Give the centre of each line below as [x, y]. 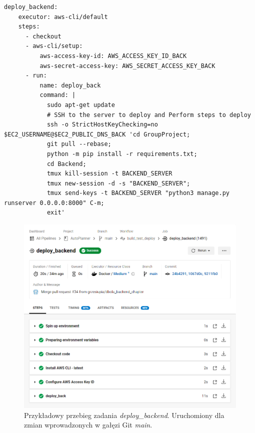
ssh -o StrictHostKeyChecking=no [102, 125]
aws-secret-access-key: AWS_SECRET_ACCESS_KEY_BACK [127, 66]
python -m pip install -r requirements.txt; [122, 154]
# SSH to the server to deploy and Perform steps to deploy [149, 115]
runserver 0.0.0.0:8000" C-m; [54, 203]
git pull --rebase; [79, 144]
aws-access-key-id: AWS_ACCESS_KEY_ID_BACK [113, 56]
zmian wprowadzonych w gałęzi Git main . [88, 425]
